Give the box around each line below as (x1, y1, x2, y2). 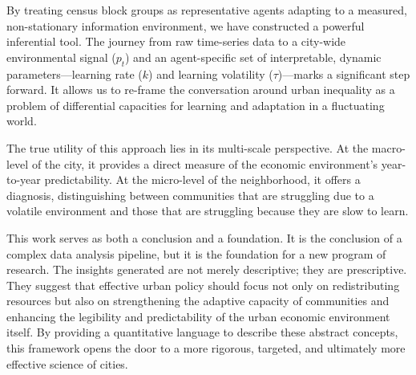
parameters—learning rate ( (6, 65, 143, 82)
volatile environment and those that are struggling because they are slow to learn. (6, 202, 409, 219)
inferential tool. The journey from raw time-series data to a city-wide (6, 33, 346, 50)
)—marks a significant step (277, 65, 410, 82)
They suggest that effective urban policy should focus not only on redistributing (6, 276, 400, 293)
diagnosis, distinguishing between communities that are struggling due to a (6, 186, 374, 203)
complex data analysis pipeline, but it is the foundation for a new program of (6, 245, 386, 262)
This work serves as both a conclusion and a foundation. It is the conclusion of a (6, 229, 402, 246)
